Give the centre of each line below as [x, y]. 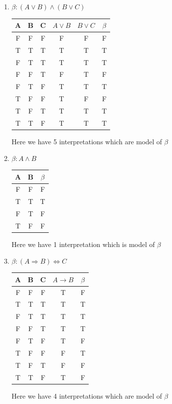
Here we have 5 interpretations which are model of [87, 141]
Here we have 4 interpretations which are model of [87, 395]
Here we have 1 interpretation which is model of [83, 244]
